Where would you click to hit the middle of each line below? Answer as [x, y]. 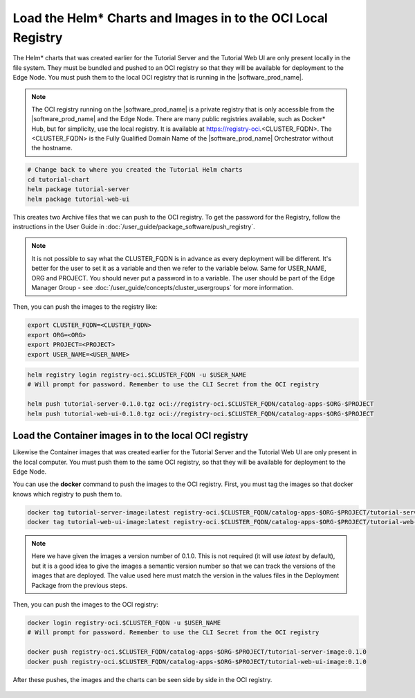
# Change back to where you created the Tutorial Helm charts [135, 170]
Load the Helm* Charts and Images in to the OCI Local [170, 18]
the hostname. [52, 148]
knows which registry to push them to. [67, 494]
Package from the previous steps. [80, 585]
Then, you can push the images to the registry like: [85, 307]
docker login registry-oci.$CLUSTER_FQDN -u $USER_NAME [124, 623]
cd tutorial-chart [58, 179]
